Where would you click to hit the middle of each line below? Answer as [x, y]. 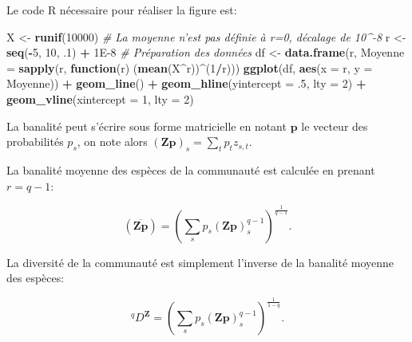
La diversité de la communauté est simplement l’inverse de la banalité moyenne [200, 262]
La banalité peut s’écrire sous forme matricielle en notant [147, 126]
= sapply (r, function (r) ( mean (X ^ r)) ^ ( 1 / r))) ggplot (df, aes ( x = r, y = [190, 67]
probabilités [35, 142]
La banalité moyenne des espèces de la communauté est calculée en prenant [191, 169]
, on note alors [112, 142]
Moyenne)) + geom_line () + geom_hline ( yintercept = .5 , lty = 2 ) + [186, 83]
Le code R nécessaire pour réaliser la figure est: [122, 10]
